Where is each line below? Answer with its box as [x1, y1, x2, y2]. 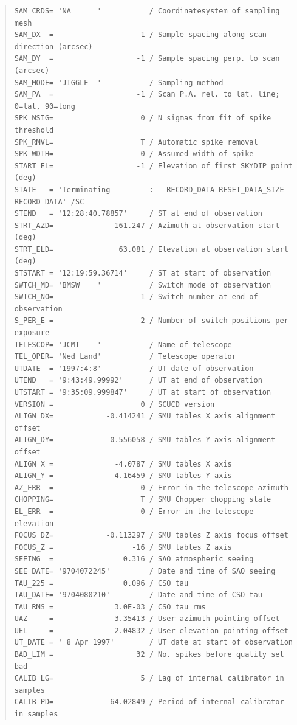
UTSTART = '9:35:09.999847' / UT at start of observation [14, 388, 271, 397]
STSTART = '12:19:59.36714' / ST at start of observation [14, 269, 271, 278]
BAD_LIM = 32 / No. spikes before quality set [14, 650, 284, 659]
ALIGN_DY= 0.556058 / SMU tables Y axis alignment [14, 435, 276, 445]
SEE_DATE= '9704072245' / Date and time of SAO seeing [14, 566, 276, 575]
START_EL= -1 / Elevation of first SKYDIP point [14, 161, 293, 170]
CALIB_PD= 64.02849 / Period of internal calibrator [14, 698, 284, 707]
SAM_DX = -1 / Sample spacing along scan [14, 30, 267, 40]
